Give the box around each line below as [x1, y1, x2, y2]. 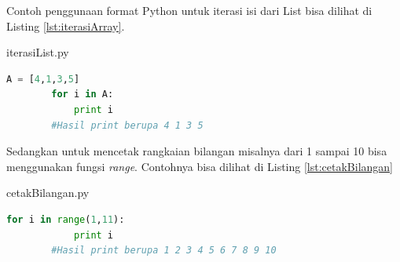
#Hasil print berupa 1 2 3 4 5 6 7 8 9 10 [51, 245, 277, 257]
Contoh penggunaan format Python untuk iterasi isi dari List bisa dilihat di [6, 2, 372, 18]
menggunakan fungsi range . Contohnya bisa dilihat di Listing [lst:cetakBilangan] [6, 158, 394, 174]
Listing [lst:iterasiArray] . [6, 17, 125, 34]
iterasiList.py [6, 44, 69, 60]
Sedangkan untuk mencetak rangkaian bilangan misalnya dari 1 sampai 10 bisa [6, 143, 387, 159]
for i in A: [51, 89, 114, 100]
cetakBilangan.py [6, 184, 90, 201]
